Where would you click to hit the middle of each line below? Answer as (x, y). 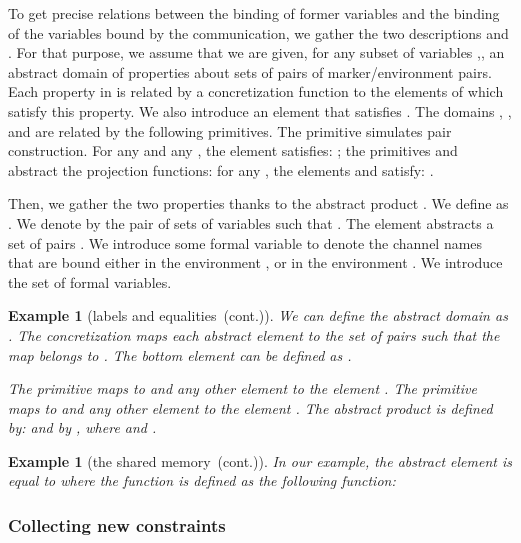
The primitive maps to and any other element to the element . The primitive (242, 388)
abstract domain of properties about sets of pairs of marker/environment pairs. (250, 71)
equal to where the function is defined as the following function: (202, 480)
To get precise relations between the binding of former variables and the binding (254, 13)
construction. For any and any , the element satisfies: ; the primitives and (233, 150)
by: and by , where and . (82, 427)
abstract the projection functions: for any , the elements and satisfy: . (221, 169)
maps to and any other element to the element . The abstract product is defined (250, 407)
